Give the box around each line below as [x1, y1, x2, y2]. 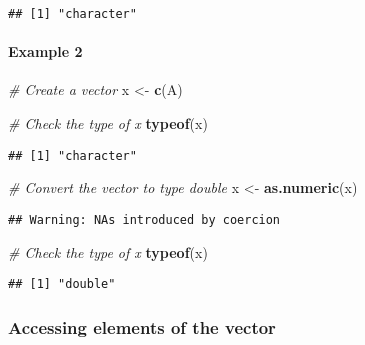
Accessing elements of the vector [8, 314, 276, 339]
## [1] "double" [8, 277, 116, 292]
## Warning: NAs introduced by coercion [8, 212, 281, 227]
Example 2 [8, 41, 83, 62]
